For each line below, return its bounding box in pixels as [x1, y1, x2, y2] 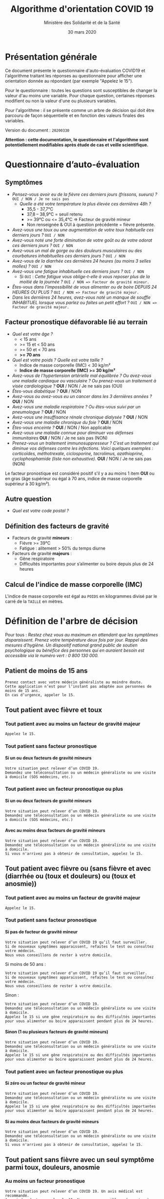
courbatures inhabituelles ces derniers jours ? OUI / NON [12, 253, 126, 259]
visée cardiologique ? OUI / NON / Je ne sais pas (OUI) [12, 383, 123, 389]
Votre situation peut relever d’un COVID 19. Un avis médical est [5, 1189, 143, 1194]
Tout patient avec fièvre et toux [5, 706, 102, 714]
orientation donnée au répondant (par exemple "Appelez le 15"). [5, 78, 133, 84]
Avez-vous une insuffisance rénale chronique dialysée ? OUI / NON [12, 414, 148, 420]
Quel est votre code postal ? [12, 508, 69, 514]
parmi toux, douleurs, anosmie [5, 1163, 100, 1172]
